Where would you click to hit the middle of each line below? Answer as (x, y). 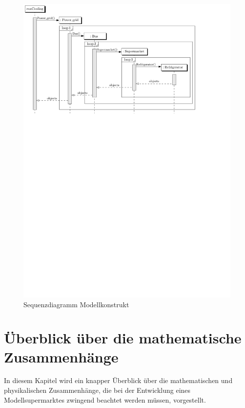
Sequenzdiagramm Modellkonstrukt (76, 304)
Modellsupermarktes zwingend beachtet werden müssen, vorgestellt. (105, 399)
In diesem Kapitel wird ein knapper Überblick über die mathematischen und (118, 380)
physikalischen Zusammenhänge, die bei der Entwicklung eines (97, 390)
